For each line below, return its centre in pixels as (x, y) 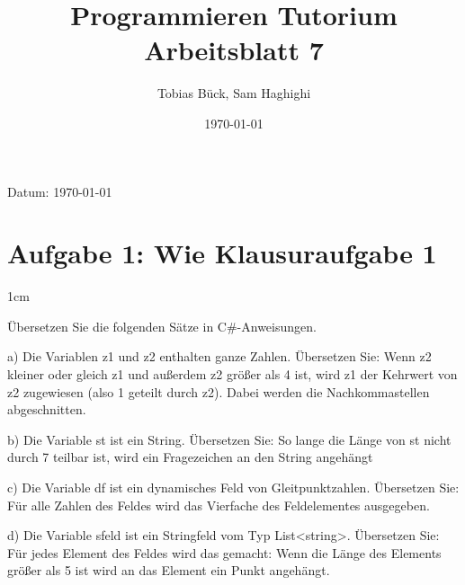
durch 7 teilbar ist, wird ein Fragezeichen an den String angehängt (190, 457)
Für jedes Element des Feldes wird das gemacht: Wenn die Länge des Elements (224, 552)
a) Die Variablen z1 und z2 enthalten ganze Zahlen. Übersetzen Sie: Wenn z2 (219, 356)
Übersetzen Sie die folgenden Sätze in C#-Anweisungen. (162, 326)
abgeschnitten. (47, 409)
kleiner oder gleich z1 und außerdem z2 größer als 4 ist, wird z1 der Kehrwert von (232, 374)
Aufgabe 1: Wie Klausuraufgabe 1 (222, 253)
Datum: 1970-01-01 (60, 191)
